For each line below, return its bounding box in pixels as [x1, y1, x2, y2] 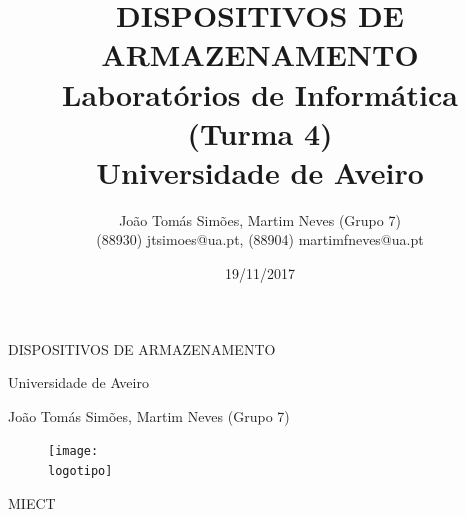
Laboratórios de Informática [62, 73, 458, 114]
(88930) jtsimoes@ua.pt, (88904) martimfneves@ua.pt [96, 229, 424, 250]
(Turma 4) [187, 112, 333, 153]
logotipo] [48, 464, 113, 479]
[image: [48, 444, 99, 459]
